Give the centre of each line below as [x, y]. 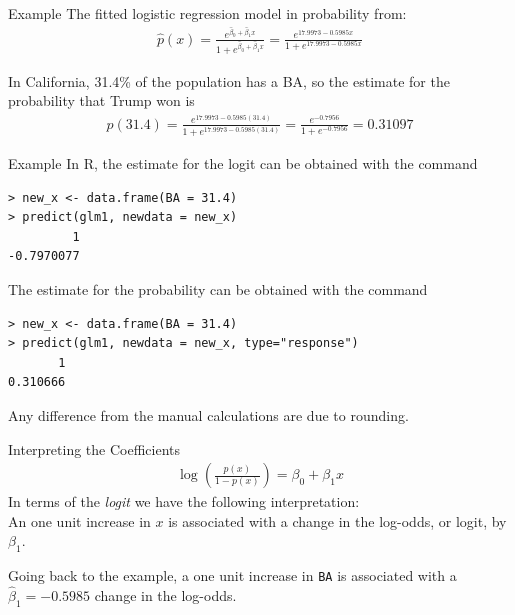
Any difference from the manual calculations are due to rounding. [208, 414]
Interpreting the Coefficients [94, 448]
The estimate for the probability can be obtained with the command [218, 288]
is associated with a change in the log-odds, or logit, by [337, 520]
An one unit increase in [79, 520]
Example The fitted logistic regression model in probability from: [207, 13]
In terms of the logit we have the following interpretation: [184, 501]
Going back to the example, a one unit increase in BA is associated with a [232, 575]
